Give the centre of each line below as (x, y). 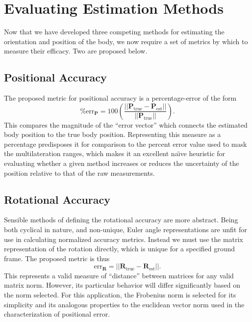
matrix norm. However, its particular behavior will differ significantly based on (122, 285)
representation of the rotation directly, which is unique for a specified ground (120, 249)
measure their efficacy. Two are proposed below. (76, 51)
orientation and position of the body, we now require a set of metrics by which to (126, 41)
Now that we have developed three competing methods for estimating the (114, 32)
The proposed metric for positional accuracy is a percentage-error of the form (120, 98)
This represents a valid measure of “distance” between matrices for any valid (119, 275)
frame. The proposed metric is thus (57, 258)
